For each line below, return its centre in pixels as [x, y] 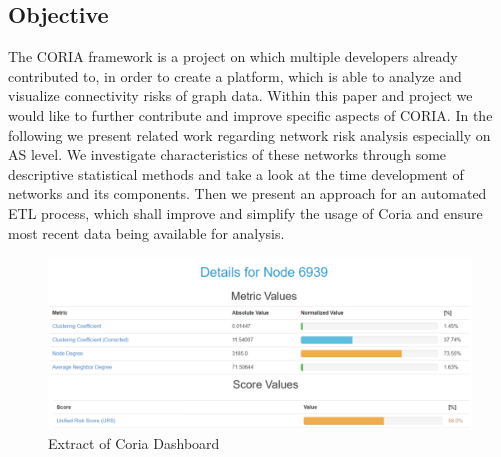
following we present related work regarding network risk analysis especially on [249, 134]
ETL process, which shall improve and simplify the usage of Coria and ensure [245, 212]
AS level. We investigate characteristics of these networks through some [227, 154]
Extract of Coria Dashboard [134, 442]
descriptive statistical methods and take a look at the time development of [236, 173]
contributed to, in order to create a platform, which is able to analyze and [235, 75]
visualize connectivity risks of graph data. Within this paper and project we [240, 95]
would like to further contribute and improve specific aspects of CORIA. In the [250, 114]
